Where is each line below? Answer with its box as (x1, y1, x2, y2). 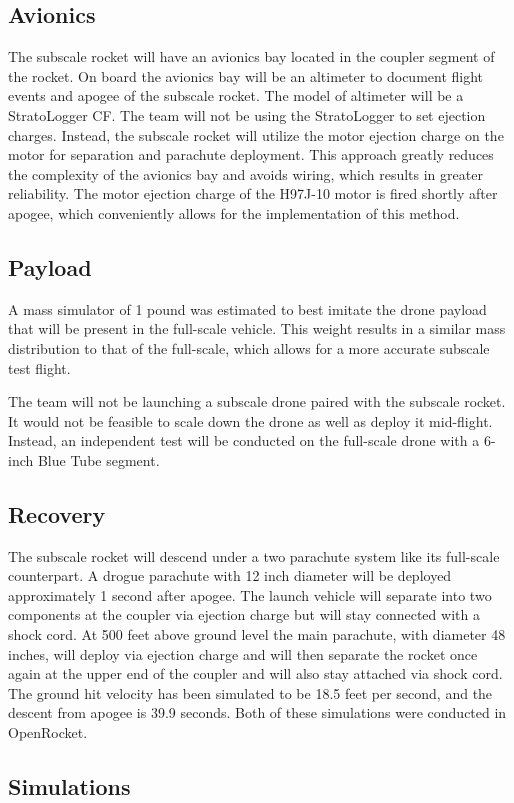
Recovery (8, 498, 106, 529)
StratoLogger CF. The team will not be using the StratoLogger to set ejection (8, 104, 486, 125)
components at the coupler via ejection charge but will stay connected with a (8, 604, 480, 625)
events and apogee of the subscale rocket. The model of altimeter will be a (8, 85, 464, 106)
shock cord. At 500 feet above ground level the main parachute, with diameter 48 (8, 624, 506, 645)
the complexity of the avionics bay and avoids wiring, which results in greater (8, 163, 483, 184)
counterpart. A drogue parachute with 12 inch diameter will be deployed (8, 565, 452, 586)
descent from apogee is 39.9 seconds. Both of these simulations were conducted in (8, 702, 507, 723)
